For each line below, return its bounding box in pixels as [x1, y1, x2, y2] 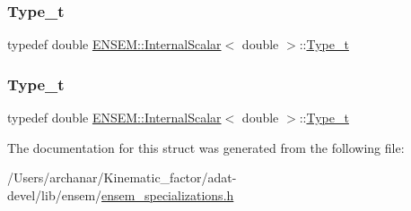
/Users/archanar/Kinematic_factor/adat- [7, 168, 237, 187]
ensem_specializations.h [101, 185, 234, 204]
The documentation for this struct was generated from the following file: [7, 138, 405, 156]
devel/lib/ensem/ [7, 185, 102, 204]
